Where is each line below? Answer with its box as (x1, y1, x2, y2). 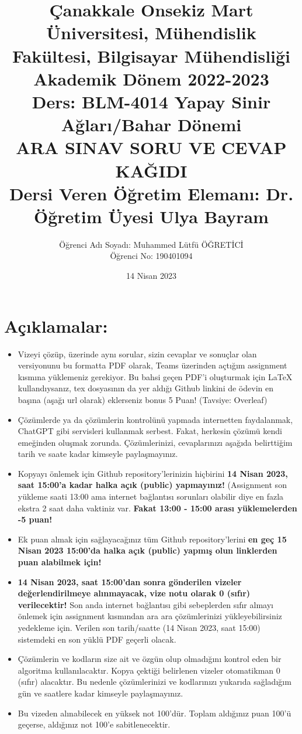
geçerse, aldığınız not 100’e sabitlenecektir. (18, 718, 171, 730)
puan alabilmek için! (18, 556, 102, 568)
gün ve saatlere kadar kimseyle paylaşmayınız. (18, 687, 183, 699)
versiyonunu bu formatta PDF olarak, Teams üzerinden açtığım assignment (18, 359, 287, 371)
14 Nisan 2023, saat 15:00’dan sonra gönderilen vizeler (18, 575, 242, 588)
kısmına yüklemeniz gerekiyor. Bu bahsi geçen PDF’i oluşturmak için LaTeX (18, 370, 293, 383)
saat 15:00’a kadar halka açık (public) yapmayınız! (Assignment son (18, 479, 287, 491)
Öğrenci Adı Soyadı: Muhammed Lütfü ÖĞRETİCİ (59, 238, 244, 250)
